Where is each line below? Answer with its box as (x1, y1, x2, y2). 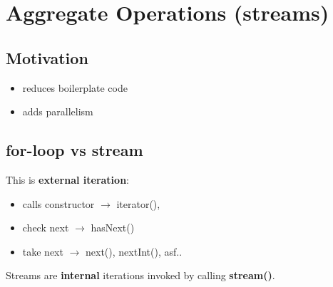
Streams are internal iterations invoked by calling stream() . (6, 268, 275, 283)
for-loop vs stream (6, 139, 143, 161)
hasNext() (91, 220, 135, 235)
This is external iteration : (6, 172, 129, 187)
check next (22, 220, 69, 235)
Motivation (6, 46, 88, 68)
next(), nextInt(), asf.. (86, 244, 183, 259)
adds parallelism (22, 104, 93, 119)
